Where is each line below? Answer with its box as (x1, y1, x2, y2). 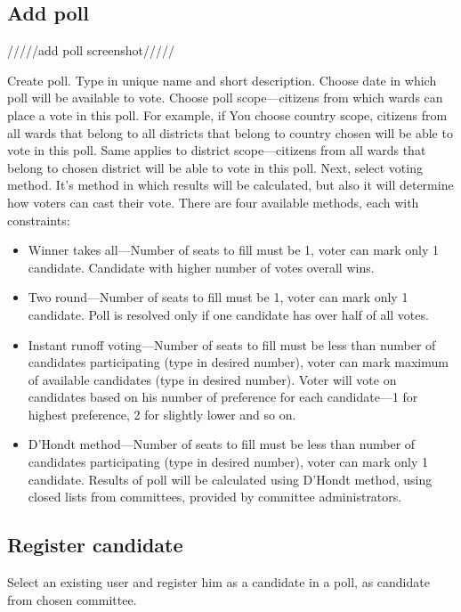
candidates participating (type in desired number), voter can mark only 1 (28, 453, 428, 471)
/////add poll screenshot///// (7, 41, 175, 60)
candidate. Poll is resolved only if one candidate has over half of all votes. (28, 305, 429, 323)
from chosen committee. (7, 590, 137, 608)
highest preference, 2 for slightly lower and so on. (28, 404, 296, 423)
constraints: (7, 210, 70, 229)
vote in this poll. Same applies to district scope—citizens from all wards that (7, 141, 426, 159)
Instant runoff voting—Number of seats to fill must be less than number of (28, 335, 436, 354)
